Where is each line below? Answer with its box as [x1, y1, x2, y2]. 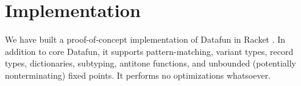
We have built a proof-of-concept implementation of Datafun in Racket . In [5, 33, 286, 46]
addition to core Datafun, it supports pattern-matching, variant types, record [5, 45, 294, 57]
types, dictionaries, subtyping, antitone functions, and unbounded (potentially [5, 57, 297, 70]
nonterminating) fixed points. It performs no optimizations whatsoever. [5, 68, 271, 81]
